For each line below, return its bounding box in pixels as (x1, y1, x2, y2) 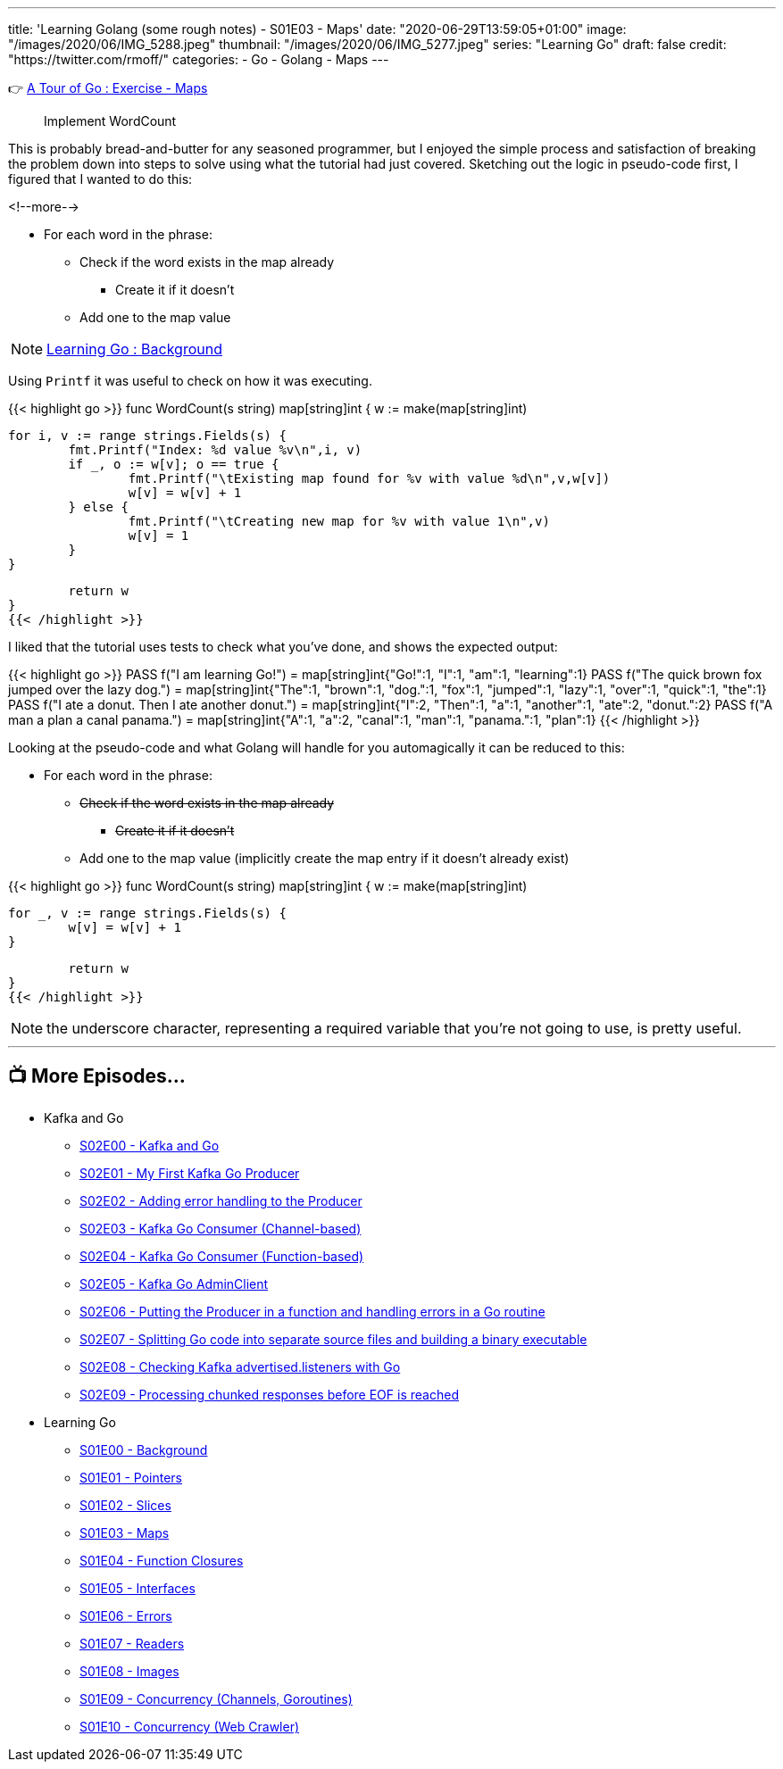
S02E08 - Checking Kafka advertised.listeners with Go (79, 1358, 401, 1375)
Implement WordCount (44, 113, 177, 129)
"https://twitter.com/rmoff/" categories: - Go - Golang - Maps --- (8, 52, 389, 67)
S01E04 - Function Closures (79, 1552, 244, 1568)
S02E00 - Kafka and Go (79, 1137, 220, 1153)
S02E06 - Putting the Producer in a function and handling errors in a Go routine (79, 1303, 546, 1319)
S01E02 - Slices (79, 1497, 171, 1513)
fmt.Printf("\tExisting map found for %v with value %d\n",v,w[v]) (128, 471, 611, 486)
